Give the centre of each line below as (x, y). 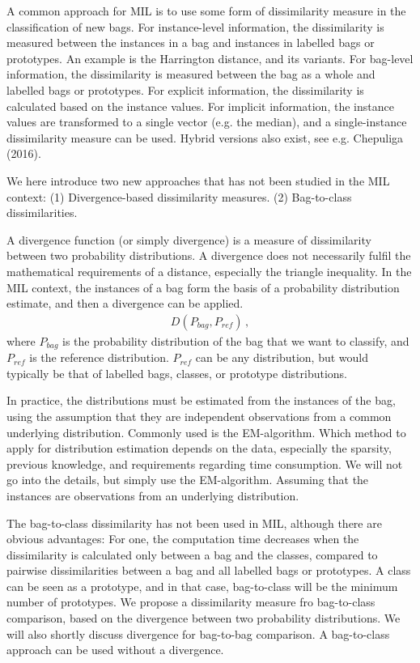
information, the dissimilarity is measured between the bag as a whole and (191, 74)
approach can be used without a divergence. (115, 650)
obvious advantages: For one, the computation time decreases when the (183, 539)
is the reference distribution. (99, 357)
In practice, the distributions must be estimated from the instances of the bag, (201, 400)
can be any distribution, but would (282, 357)
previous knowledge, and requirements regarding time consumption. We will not (205, 463)
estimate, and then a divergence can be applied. (125, 303)
